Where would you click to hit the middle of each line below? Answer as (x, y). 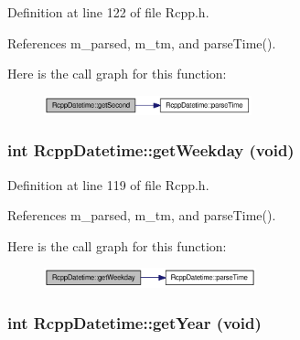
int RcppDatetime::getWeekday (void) (151, 150)
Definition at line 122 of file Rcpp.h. (108, 12)
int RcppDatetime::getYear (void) (134, 323)
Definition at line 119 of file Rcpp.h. (108, 184)
